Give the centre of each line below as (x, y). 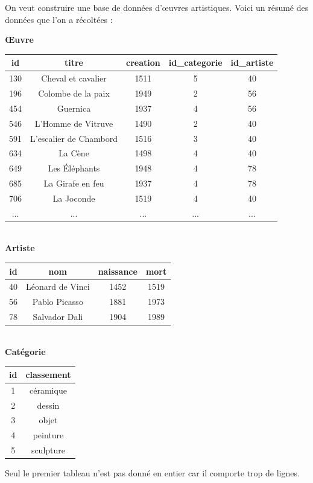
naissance (118, 271)
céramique (48, 390)
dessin (48, 405)
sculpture (48, 450)
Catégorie (25, 351)
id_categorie (195, 62)
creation (143, 62)
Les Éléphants (74, 168)
